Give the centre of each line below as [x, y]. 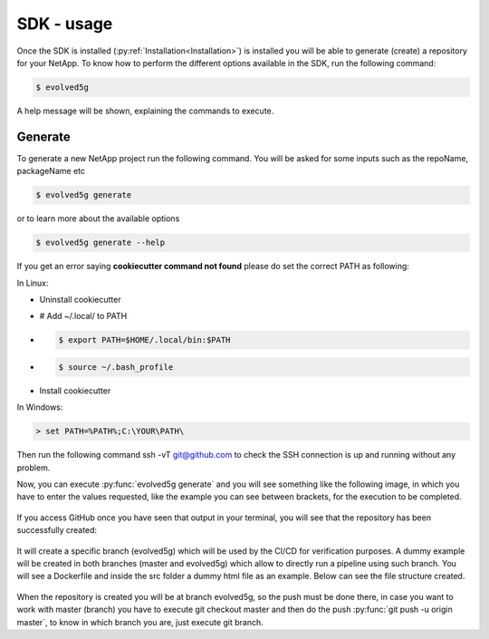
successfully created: [57, 530]
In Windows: [40, 407]
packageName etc [51, 171]
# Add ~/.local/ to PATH [83, 316]
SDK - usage [65, 24]
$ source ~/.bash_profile [116, 367]
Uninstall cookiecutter [80, 299]
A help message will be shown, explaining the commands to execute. [145, 111]
